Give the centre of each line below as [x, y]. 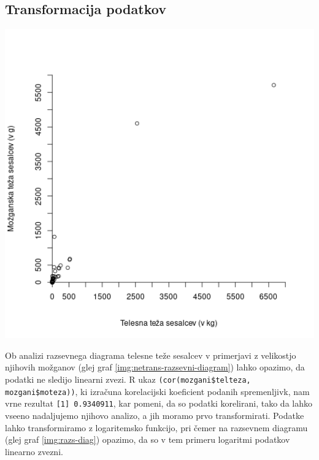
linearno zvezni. [34, 451]
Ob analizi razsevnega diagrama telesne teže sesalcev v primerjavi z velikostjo [151, 355]
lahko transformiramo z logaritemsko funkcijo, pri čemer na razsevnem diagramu [156, 427]
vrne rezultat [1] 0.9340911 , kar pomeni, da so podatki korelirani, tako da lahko [159, 403]
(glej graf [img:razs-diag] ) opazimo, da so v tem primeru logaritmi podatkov [148, 439]
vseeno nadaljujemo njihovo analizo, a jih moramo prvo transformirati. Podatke [155, 415]
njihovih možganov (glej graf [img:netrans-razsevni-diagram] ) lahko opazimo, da [155, 367]
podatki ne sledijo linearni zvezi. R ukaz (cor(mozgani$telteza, [128, 379]
